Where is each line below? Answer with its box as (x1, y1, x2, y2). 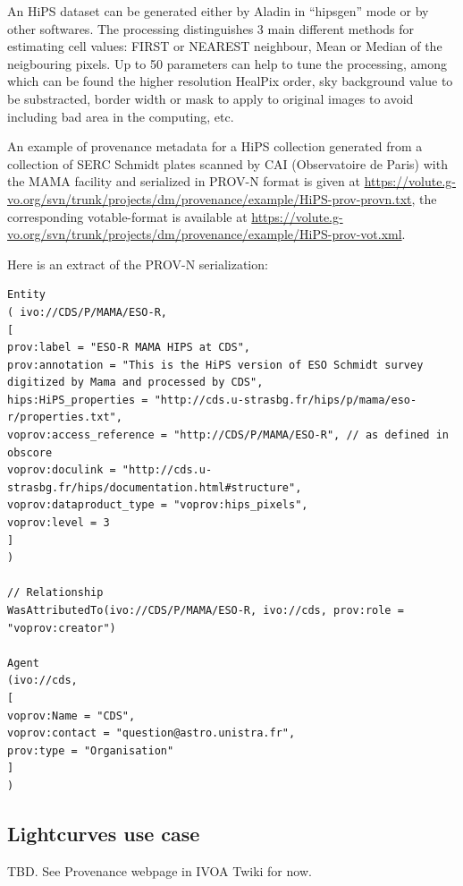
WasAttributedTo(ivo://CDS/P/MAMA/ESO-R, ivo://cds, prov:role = (7, 604, 404, 617)
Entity (7, 288, 46, 302)
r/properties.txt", (7, 411, 122, 424)
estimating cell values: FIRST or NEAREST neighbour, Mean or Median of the (7, 37, 442, 55)
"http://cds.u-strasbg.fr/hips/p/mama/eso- (154, 393, 417, 406)
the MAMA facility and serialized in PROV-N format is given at (7, 172, 360, 191)
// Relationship (7, 586, 104, 600)
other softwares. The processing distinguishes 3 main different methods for (7, 19, 415, 38)
